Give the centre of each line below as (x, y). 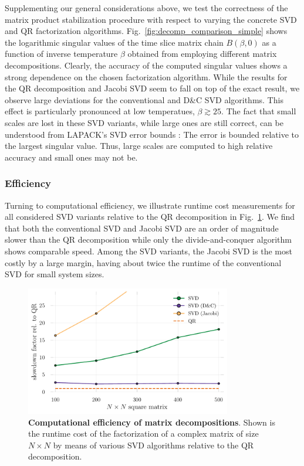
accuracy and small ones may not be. (71, 157)
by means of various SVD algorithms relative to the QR (153, 445)
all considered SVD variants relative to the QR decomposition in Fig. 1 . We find (150, 217)
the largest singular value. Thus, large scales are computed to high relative (139, 146)
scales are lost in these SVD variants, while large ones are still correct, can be (144, 122)
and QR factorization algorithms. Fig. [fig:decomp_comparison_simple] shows (146, 31)
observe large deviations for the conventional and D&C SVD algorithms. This (144, 99)
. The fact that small (259, 111)
